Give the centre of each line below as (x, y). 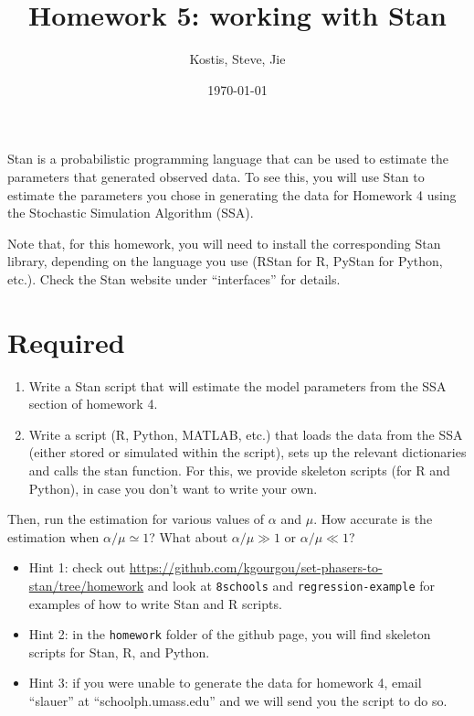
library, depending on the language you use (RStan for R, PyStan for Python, (225, 261)
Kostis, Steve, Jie (237, 59)
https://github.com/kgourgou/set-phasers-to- (256, 567)
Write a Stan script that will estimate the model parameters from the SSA (237, 385)
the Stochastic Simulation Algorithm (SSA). (131, 213)
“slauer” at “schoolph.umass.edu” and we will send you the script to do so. (238, 701)
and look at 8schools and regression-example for (291, 585)
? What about (189, 536)
